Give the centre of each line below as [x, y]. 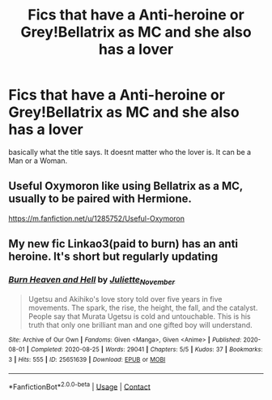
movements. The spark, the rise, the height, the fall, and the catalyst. [143, 308]
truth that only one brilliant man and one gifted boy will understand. [140, 325]
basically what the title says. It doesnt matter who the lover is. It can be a [130, 152]
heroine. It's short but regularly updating [113, 257]
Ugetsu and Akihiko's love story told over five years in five [125, 299]
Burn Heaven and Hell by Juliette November [92, 281]
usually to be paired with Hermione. [100, 199]
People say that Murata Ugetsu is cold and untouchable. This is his [139, 316]
